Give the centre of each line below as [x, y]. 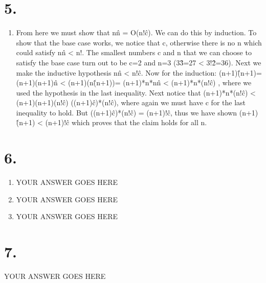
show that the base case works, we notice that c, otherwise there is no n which [139, 42]
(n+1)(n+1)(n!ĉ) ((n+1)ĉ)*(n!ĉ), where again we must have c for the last [131, 102]
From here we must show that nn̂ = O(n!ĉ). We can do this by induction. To [136, 32]
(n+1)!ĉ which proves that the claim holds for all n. [126, 122]
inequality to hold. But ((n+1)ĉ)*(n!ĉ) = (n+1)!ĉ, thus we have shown [127, 112]
